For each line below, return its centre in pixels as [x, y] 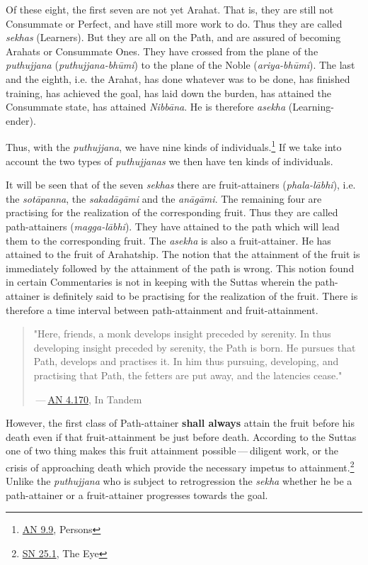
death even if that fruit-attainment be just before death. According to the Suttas [181, 436]
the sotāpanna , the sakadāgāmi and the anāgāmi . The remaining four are [164, 198]
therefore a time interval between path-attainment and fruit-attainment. [162, 309]
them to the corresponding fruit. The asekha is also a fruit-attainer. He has [168, 240]
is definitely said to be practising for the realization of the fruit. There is [200, 295]
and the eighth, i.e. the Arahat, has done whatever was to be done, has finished [178, 78]
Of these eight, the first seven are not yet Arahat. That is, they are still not [170, 9]
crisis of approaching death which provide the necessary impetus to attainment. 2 [180, 466]
